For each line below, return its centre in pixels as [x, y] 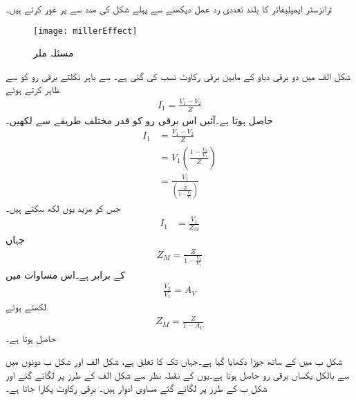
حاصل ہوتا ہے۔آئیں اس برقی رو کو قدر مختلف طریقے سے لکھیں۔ [139, 120]
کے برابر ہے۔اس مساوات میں [65, 274]
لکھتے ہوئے [26, 307]
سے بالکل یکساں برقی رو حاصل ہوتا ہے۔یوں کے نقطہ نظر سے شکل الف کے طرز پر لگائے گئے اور [178, 374]
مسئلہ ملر [54, 53]
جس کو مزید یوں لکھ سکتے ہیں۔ [63, 207]
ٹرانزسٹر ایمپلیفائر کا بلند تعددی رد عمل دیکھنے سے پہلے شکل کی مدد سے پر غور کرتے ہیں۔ [169, 8]
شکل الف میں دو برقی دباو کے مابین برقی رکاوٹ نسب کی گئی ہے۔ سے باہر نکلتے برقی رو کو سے [178, 76]
